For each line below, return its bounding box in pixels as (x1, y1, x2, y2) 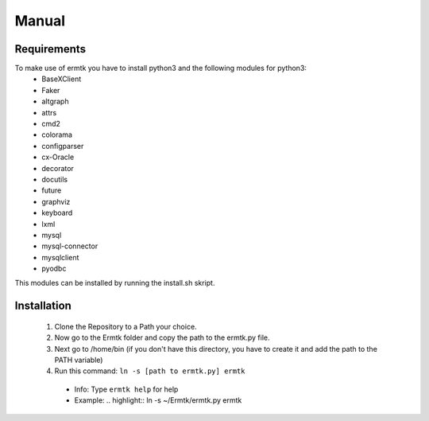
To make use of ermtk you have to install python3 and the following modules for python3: (14, 64, 307, 73)
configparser (41, 141, 84, 150)
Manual (14, 12, 66, 29)
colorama (41, 130, 73, 139)
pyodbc (41, 263, 67, 274)
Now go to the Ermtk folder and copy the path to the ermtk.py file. (54, 333, 270, 342)
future (41, 185, 62, 195)
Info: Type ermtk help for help (74, 384, 179, 394)
